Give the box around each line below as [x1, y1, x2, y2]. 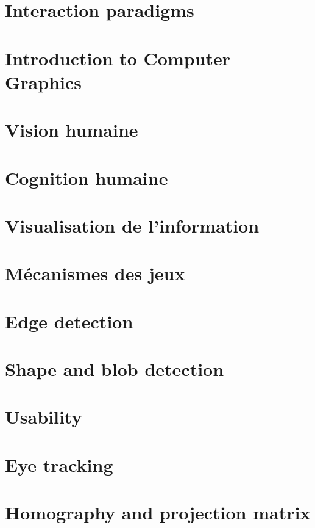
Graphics [5, 69, 82, 94]
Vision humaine [5, 117, 138, 142]
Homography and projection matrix [5, 500, 311, 525]
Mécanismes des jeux [5, 261, 185, 286]
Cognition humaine [5, 165, 168, 190]
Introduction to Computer [5, 45, 231, 70]
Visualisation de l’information [5, 212, 260, 237]
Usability [5, 404, 82, 429]
